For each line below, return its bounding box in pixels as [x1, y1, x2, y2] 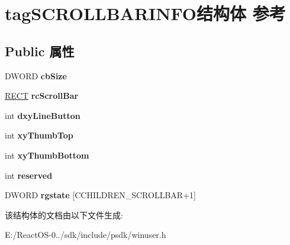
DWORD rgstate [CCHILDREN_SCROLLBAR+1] [5, 189, 196, 201]
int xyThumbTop [5, 129, 73, 141]
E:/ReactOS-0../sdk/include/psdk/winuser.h [5, 228, 166, 241]
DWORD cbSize [5, 69, 67, 82]
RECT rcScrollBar [5, 89, 79, 102]
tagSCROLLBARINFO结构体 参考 [5, 1, 286, 25]
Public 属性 [5, 41, 75, 60]
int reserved [5, 169, 53, 181]
